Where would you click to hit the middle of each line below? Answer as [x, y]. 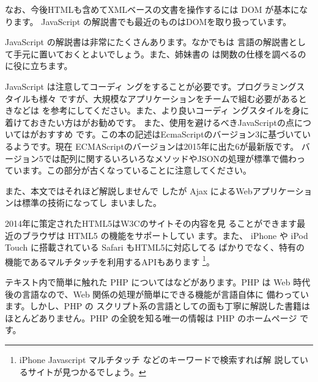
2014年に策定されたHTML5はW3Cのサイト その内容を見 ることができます [151, 223]
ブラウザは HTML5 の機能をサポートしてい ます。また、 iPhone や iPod [165, 235]
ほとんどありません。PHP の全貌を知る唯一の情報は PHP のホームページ [151, 318]
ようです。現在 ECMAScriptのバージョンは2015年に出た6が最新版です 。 [156, 146]
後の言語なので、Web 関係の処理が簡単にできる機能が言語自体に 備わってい [157, 294]
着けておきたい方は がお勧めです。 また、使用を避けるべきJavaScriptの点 [150, 122]
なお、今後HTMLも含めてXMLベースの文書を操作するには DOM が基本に [152, 9]
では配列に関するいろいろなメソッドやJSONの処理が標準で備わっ [174, 158]
